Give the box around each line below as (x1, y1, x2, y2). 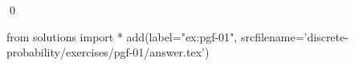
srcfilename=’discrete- (240, 28, 349, 45)
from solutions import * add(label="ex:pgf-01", (6, 28, 238, 45)
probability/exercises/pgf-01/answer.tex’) (6, 44, 210, 60)
